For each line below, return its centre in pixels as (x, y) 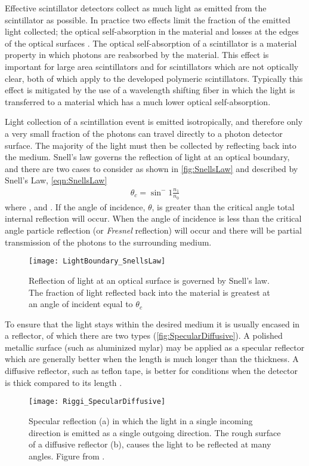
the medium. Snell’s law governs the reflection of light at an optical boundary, (147, 157)
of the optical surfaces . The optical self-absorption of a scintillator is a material (151, 43)
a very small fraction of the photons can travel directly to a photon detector (144, 133)
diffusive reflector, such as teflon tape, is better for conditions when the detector (151, 371)
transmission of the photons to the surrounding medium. (108, 242)
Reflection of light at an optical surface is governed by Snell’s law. (149, 280)
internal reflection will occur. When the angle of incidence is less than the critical (153, 218)
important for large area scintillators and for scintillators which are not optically (152, 66)
